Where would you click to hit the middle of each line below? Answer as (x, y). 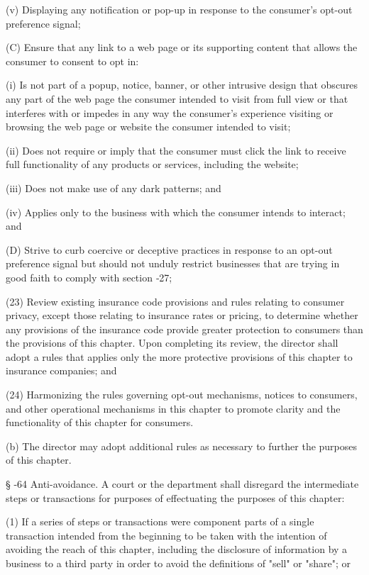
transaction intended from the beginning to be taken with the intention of (166, 535)
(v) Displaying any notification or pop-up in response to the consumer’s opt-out (179, 9)
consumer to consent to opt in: (72, 61)
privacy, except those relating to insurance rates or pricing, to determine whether (182, 315)
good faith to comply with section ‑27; (89, 277)
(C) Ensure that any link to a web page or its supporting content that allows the (182, 47)
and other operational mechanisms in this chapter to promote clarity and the (173, 408)
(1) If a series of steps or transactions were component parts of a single (160, 521)
